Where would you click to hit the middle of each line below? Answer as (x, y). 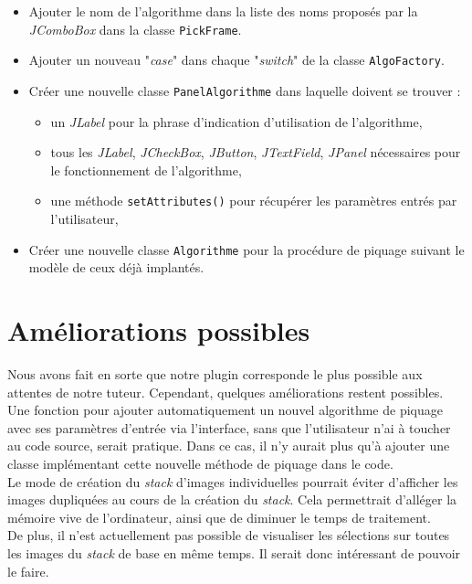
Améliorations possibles (159, 330)
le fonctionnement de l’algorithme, (146, 170)
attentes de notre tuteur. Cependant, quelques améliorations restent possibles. (226, 392)
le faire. (28, 571)
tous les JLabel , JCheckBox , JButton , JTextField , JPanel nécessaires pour (256, 152)
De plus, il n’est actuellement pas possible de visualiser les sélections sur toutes (229, 535)
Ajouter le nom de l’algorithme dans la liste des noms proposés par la (223, 11)
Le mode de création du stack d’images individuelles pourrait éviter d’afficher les (233, 481)
